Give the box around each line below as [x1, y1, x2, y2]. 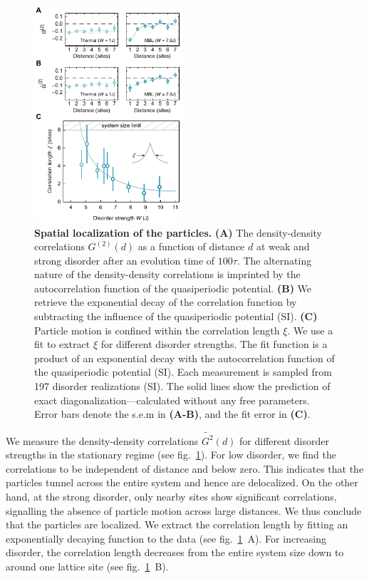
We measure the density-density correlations [6, 433, 199, 448]
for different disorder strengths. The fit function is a [100, 337, 328, 352]
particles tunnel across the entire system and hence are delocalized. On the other [6, 475, 358, 490]
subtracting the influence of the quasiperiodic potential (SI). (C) [34, 309, 318, 324]
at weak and [256, 239, 310, 254]
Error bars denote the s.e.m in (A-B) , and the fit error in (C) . [34, 406, 311, 421]
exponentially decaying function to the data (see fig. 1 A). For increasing [6, 531, 327, 545]
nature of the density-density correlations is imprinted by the [34, 267, 301, 282]
